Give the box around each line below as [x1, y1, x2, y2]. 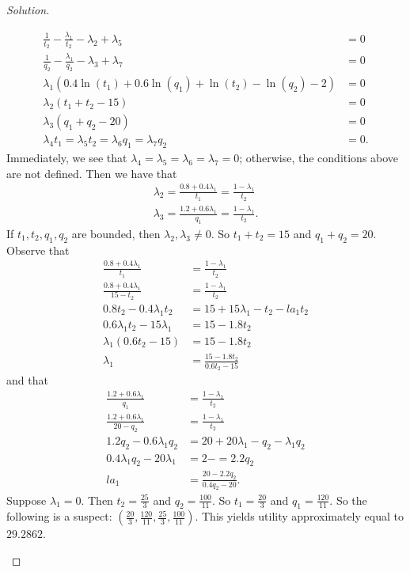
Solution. [6, 2, 50, 17]
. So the [329, 491, 367, 508]
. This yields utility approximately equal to [195, 508, 404, 525]
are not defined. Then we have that [6, 165, 177, 181]
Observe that [6, 241, 70, 258]
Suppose [6, 491, 47, 508]
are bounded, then [71, 225, 161, 241]
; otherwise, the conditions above [239, 150, 399, 166]
